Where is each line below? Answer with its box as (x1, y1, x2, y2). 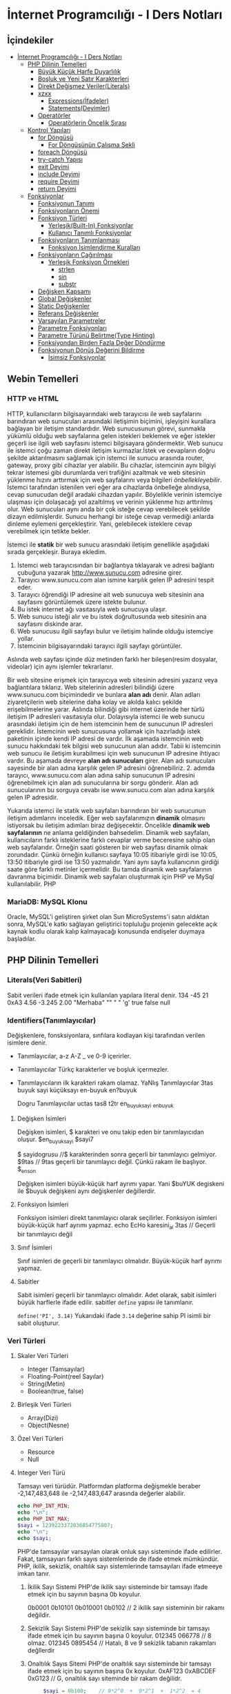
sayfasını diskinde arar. (17, 620, 83, 628)
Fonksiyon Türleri (37, 214, 88, 222)
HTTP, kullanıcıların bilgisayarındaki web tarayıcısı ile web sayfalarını (7, 409, 202, 417)
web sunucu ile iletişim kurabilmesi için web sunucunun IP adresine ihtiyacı (7, 749, 220, 757)
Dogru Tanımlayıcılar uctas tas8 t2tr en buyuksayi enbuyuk (17, 1099, 174, 1109)
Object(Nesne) (27, 1421, 70, 1430)
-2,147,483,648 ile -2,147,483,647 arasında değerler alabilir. (17, 1489, 186, 1497)
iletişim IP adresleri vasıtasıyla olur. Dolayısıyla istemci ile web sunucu (7, 712, 205, 720)
